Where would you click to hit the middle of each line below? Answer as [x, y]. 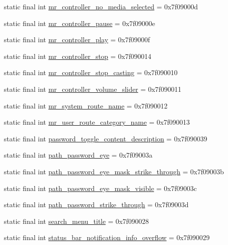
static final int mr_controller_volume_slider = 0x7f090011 [93, 89]
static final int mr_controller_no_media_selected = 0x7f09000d [101, 6]
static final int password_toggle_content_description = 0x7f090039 [106, 138]
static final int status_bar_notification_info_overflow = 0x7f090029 [107, 237]
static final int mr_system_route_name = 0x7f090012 [86, 105]
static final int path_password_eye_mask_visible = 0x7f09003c [101, 188]
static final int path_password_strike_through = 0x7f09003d [96, 204]
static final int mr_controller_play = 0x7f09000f [77, 40]
